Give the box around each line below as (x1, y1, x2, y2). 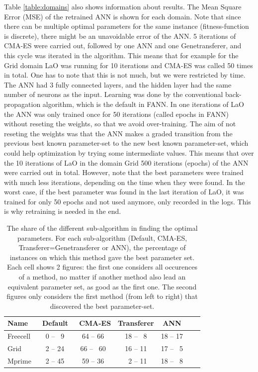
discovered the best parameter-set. (50, 300, 155, 311)
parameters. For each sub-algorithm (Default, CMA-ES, (17, 232, 187, 243)
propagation (4, 98, 41, 109)
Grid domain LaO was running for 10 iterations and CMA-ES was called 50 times (4, 60, 253, 70)
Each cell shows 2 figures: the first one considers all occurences (6, 262, 198, 272)
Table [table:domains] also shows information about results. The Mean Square (4, 1, 242, 11)
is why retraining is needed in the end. (4, 206, 121, 216)
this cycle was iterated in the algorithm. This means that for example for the (4, 50, 239, 60)
